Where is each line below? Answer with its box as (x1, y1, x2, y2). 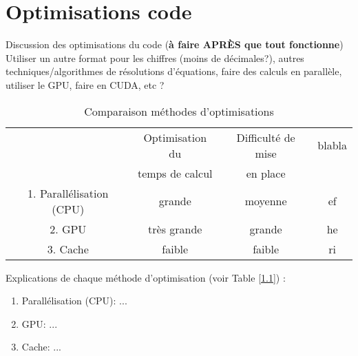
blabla (317, 137, 347, 153)
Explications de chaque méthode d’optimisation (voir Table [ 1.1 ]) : (6, 270, 286, 284)
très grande (148, 220, 202, 237)
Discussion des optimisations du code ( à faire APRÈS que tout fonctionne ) (6, 37, 344, 52)
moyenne (244, 193, 287, 209)
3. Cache (47, 240, 89, 257)
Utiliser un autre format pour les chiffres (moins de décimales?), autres (6, 50, 304, 65)
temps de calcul (137, 165, 213, 181)
